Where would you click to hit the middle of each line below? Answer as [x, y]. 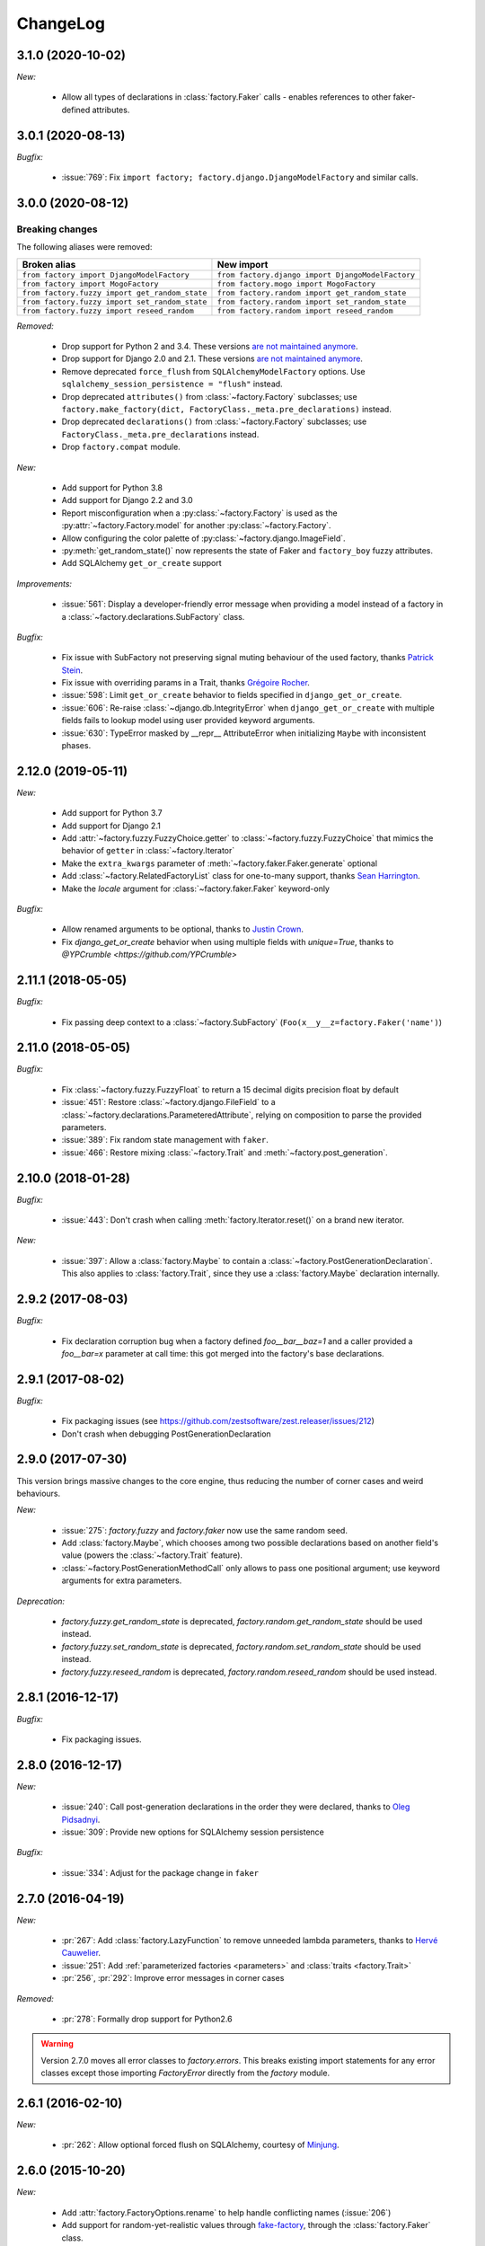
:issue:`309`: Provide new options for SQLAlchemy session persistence [193, 1832]
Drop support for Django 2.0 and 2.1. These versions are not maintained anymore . [212, 358]
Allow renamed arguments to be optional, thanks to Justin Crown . [183, 929]
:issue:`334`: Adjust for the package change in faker [160, 1872]
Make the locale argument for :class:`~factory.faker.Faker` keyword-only [195, 889]
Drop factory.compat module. [121, 447]
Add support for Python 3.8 [112, 487]
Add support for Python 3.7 [112, 813]
